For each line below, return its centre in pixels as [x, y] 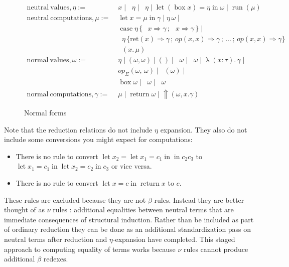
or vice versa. [131, 166]
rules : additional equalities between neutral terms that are [143, 210]
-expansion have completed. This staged [174, 239]
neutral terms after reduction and [56, 239]
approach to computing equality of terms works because [90, 249]
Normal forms [45, 113]
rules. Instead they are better [199, 199]
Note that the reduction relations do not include [78, 129]
